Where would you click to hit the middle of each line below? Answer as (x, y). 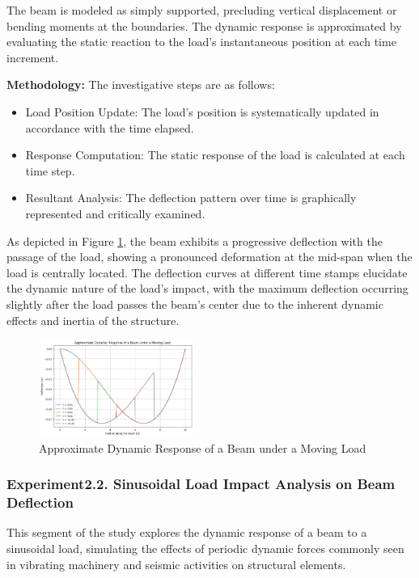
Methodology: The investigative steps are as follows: (141, 84)
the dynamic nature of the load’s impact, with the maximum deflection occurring (207, 288)
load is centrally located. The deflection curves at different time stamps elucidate (207, 272)
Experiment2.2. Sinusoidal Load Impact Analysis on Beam (201, 484)
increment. (33, 57)
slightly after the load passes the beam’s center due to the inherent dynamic (195, 304)
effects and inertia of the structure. (93, 320)
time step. (50, 170)
